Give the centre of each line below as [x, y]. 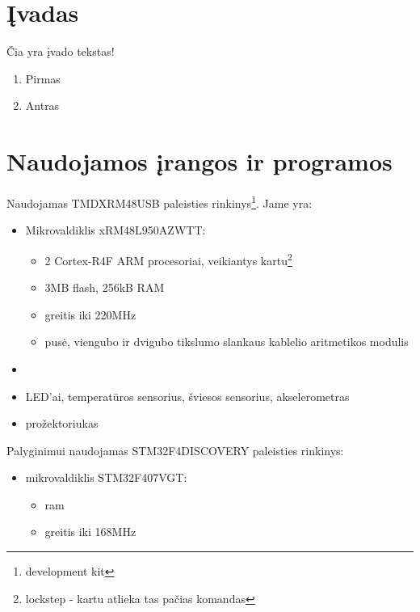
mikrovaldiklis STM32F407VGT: [106, 477]
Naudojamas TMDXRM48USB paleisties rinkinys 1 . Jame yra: [160, 202]
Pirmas [43, 78]
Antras [42, 106]
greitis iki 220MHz [90, 314]
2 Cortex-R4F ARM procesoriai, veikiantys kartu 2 [168, 259]
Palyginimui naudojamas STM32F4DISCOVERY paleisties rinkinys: [175, 450]
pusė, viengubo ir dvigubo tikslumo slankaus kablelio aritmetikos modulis [227, 342]
